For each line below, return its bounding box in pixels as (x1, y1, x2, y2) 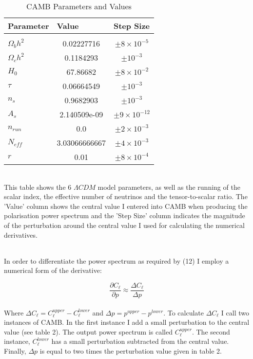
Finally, (4, 345, 26, 356)
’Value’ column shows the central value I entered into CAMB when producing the (4, 201, 248, 211)
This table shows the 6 (4, 181, 72, 192)
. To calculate (163, 307, 204, 317)
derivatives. (4, 229, 38, 240)
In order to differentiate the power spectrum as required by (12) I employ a (4, 255, 229, 266)
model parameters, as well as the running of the (97, 181, 240, 192)
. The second (192, 326, 230, 337)
